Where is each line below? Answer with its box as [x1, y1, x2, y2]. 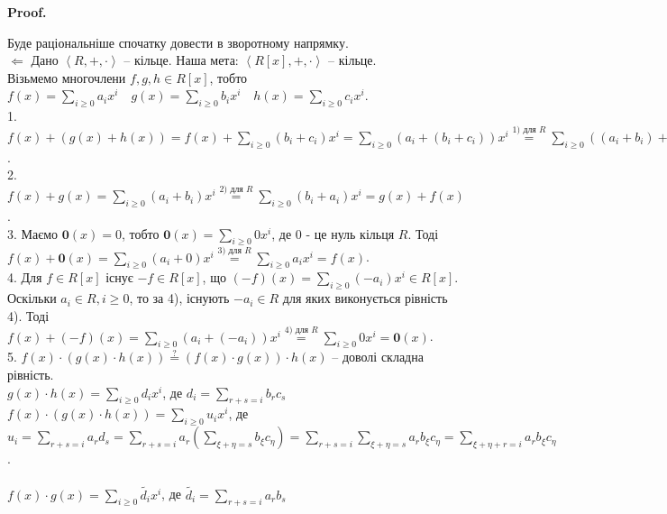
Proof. [7, 3, 47, 21]
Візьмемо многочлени [7, 68, 126, 87]
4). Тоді [7, 306, 50, 325]
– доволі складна [332, 347, 424, 366]
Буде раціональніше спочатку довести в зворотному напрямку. [7, 32, 349, 51]
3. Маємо [7, 224, 59, 243]
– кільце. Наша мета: [123, 50, 239, 69]
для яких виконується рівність [282, 289, 448, 307]
